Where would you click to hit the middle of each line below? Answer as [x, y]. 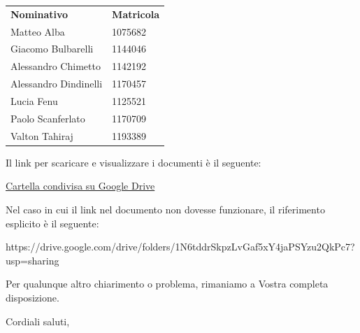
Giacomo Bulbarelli [52, 49]
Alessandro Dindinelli [57, 84]
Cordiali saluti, [38, 321]
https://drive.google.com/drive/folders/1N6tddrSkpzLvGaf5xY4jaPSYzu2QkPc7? [180, 247]
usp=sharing [33, 260]
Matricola [136, 14]
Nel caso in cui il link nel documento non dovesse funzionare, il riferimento [165, 209]
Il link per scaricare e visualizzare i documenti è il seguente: [134, 162]
